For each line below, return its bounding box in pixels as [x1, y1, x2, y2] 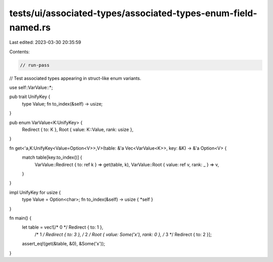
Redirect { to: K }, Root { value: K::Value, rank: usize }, [22, 126, 133, 133]
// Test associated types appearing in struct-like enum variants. [9, 75, 142, 81]
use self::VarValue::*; [9, 84, 53, 91]
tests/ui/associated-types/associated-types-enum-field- [9, 8, 257, 19]
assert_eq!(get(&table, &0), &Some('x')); [22, 241, 106, 247]
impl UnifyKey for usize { [9, 189, 61, 195]
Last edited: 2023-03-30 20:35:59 [9, 39, 81, 46]
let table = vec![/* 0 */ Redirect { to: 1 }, [22, 224, 104, 230]
